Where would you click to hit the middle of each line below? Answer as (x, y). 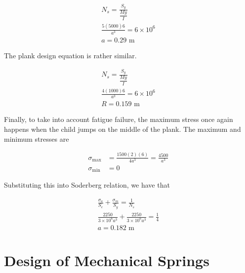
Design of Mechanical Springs (107, 260)
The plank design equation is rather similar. (70, 55)
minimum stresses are (37, 138)
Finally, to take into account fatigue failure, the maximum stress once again (119, 119)
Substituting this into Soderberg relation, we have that (87, 185)
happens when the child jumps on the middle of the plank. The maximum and (122, 129)
